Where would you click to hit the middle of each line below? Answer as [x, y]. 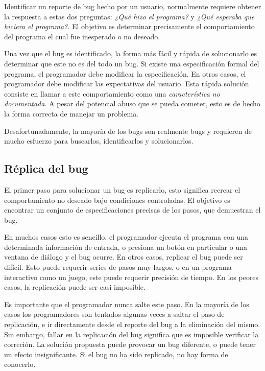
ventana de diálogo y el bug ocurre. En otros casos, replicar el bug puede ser [124, 257]
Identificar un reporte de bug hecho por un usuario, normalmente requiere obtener [133, 6]
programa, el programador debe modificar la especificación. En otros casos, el [125, 73]
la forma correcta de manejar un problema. [71, 113]
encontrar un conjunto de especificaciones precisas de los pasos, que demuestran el [132, 210]
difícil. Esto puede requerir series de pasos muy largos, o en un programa [118, 267]
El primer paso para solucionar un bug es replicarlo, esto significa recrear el [122, 189]
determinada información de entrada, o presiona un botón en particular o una [126, 247]
